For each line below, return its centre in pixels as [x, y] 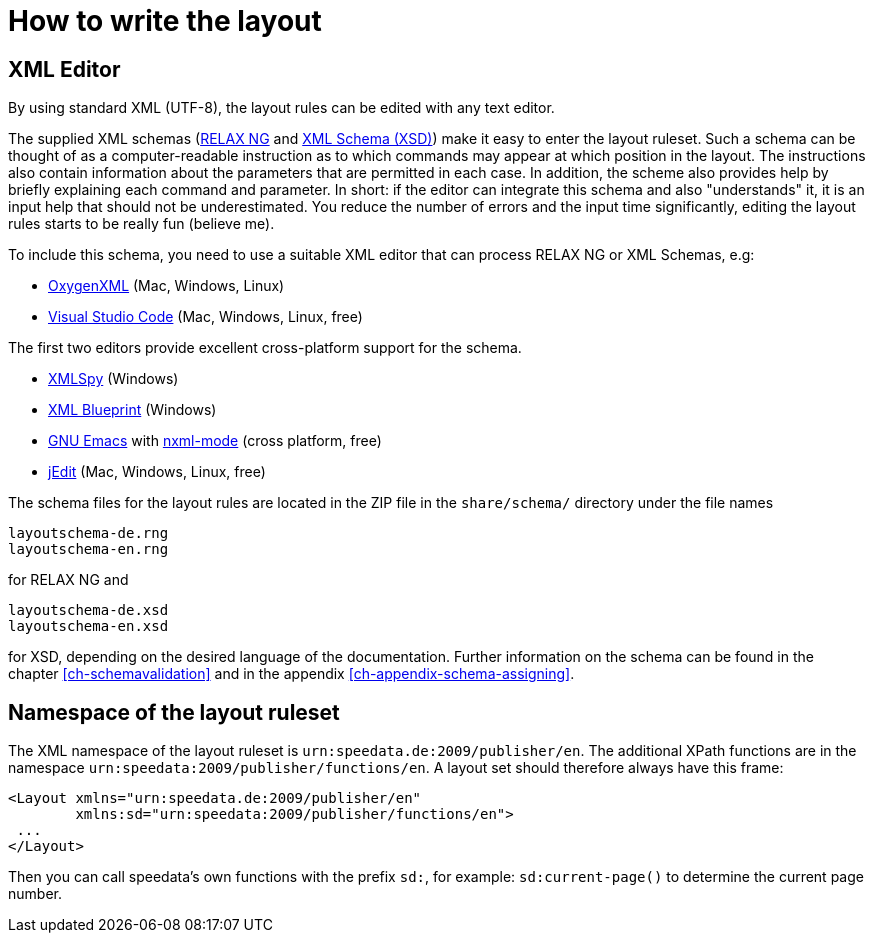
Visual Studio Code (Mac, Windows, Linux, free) [205, 317]
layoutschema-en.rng [88, 549]
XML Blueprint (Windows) [132, 410]
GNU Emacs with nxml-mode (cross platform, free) [215, 441]
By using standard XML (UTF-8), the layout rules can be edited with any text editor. [281, 108]
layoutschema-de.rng [88, 533]
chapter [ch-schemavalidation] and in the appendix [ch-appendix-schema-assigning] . [291, 674]
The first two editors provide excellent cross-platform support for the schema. [265, 348]
